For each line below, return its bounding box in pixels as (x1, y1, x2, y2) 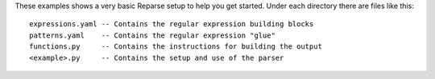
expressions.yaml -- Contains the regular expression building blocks (29, 20, 314, 29)
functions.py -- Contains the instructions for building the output (29, 42, 322, 51)
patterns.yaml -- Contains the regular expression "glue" (29, 30, 275, 40)
